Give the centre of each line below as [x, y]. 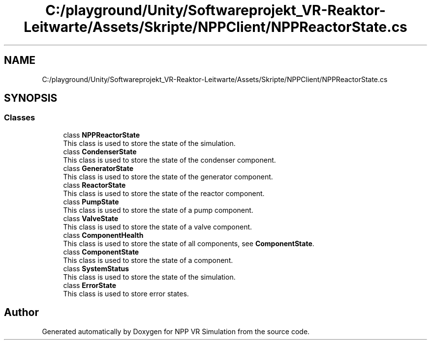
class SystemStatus [96, 268]
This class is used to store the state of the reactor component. [164, 193]
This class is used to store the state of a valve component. [158, 227]
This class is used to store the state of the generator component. [168, 176]
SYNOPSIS [31, 98]
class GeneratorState [98, 168]
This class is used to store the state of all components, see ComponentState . [189, 243]
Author [21, 313]
